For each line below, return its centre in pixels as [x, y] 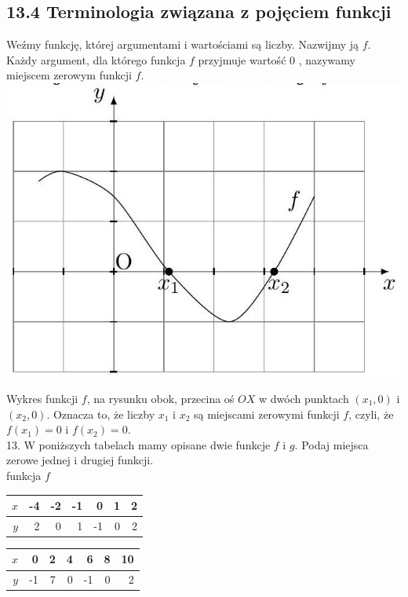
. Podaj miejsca [331, 444]
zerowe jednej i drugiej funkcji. [80, 460]
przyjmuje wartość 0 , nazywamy [277, 59]
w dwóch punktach [304, 398]
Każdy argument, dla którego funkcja [96, 59]
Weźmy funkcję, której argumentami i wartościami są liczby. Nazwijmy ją [183, 44]
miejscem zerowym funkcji [69, 75]
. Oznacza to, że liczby [101, 414]
